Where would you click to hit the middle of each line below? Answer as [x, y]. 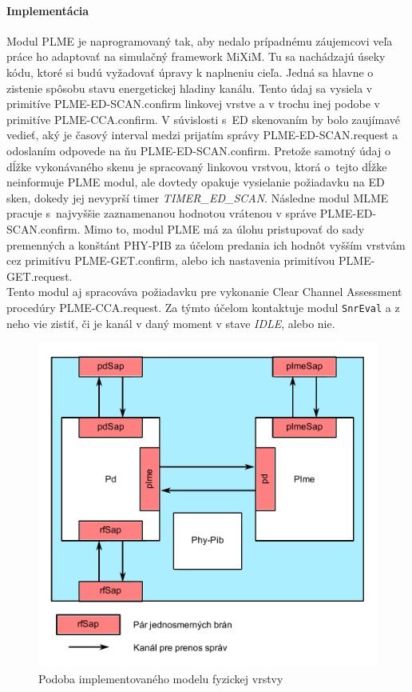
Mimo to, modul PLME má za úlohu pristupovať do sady [224, 228]
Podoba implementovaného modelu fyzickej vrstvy [161, 678]
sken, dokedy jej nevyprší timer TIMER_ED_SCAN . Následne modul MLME [198, 197]
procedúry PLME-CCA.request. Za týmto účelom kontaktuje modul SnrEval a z [203, 307]
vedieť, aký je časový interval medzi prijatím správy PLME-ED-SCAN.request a [202, 135]
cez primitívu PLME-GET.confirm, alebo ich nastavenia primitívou [171, 260]
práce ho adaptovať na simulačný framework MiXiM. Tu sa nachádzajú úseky [196, 56]
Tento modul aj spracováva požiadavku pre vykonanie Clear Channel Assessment [204, 292]
